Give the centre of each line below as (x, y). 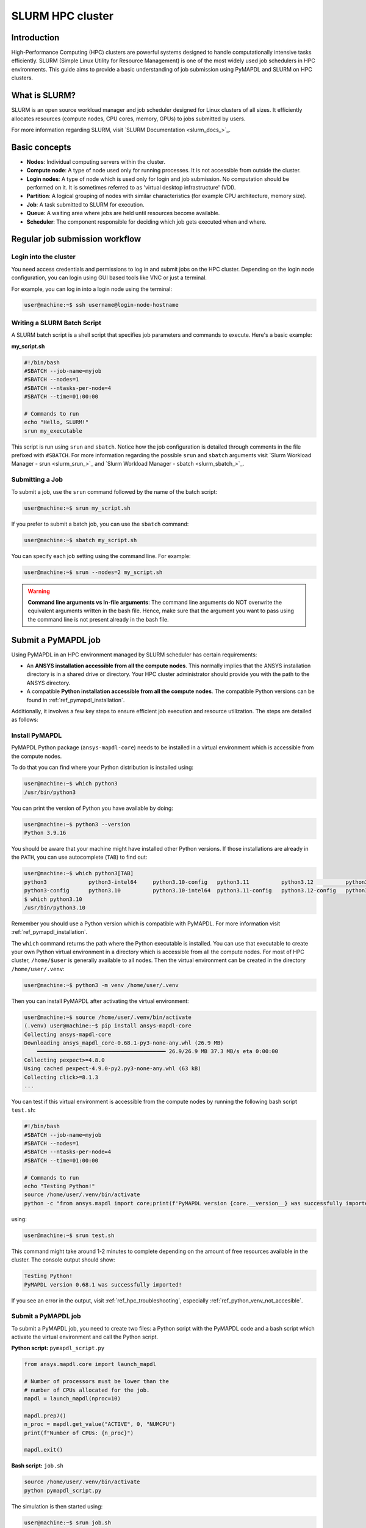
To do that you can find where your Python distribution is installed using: (102, 768)
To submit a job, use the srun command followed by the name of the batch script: (114, 491)
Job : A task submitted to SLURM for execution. (85, 204)
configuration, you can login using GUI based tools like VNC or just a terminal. (109, 277)
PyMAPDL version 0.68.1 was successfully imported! (103, 1284)
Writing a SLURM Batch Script (56, 323)
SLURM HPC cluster (63, 16)
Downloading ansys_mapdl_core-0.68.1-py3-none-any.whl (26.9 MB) (124, 1043)
